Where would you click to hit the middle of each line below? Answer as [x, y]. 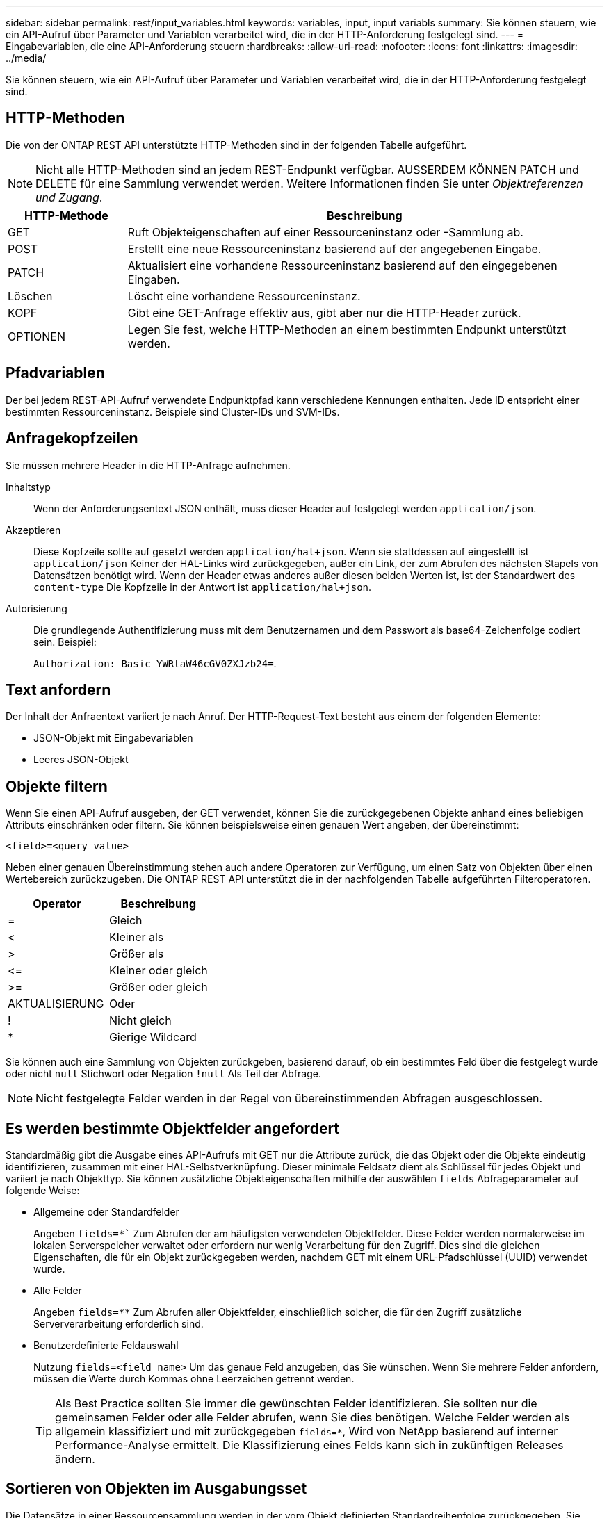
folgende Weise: [43, 1191]
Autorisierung [36, 608]
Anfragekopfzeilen [72, 439]
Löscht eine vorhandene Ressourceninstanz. [244, 296]
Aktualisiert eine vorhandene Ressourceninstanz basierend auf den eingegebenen [342, 265]
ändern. [75, 1459]
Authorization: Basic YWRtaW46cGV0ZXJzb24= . [155, 663]
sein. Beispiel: [65, 642]
